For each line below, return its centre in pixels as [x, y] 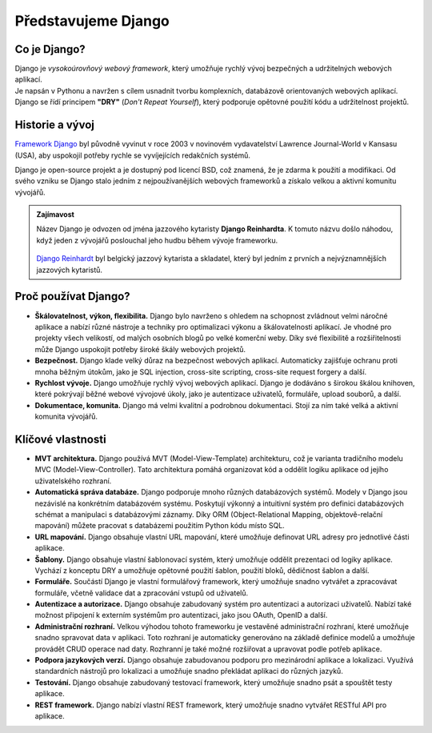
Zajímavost [56, 214]
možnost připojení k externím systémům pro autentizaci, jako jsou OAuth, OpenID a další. [181, 615]
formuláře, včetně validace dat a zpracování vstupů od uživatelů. [142, 593]
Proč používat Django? [73, 296]
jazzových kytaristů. [70, 270]
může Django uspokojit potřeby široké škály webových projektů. [140, 349]
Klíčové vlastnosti [61, 439]
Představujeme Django [92, 21]
